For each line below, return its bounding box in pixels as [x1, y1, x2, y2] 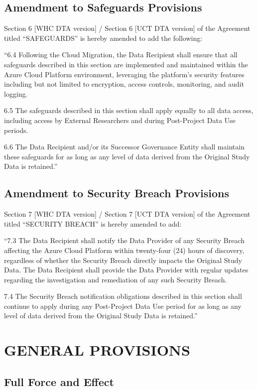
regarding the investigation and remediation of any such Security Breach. [4, 274, 227, 284]
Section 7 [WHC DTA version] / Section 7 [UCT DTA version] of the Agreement [4, 209, 251, 219]
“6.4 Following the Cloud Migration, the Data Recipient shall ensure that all [4, 49, 238, 60]
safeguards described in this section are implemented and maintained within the [4, 59, 248, 69]
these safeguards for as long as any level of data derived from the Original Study [4, 151, 250, 161]
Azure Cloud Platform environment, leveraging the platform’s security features [4, 69, 245, 79]
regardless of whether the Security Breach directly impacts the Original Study [4, 255, 242, 265]
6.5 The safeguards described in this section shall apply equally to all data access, [4, 105, 254, 116]
